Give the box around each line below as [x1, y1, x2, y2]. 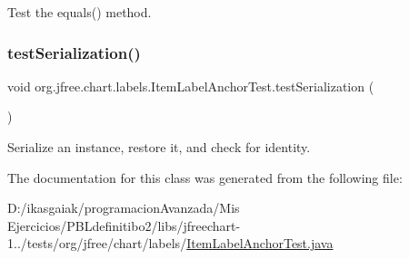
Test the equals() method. [7, 3, 152, 21]
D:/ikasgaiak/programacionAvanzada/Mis [7, 198, 240, 217]
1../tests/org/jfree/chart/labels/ [7, 234, 187, 253]
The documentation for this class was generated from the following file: [7, 168, 403, 187]
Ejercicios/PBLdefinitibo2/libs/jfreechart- [7, 216, 241, 235]
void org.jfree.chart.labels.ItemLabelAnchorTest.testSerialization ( [7, 76, 374, 95]
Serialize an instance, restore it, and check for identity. [7, 138, 311, 156]
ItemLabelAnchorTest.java [186, 234, 334, 253]
